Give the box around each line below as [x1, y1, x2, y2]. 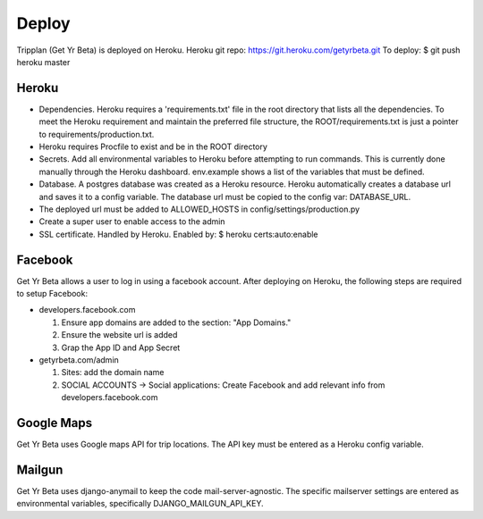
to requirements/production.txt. [38, 129, 155, 139]
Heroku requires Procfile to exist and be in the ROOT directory [38, 141, 268, 152]
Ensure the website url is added [61, 330, 178, 340]
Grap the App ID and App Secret [61, 342, 181, 353]
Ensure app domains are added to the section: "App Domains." [61, 317, 292, 328]
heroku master [16, 56, 71, 67]
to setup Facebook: [16, 289, 89, 299]
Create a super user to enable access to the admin [38, 216, 225, 227]
